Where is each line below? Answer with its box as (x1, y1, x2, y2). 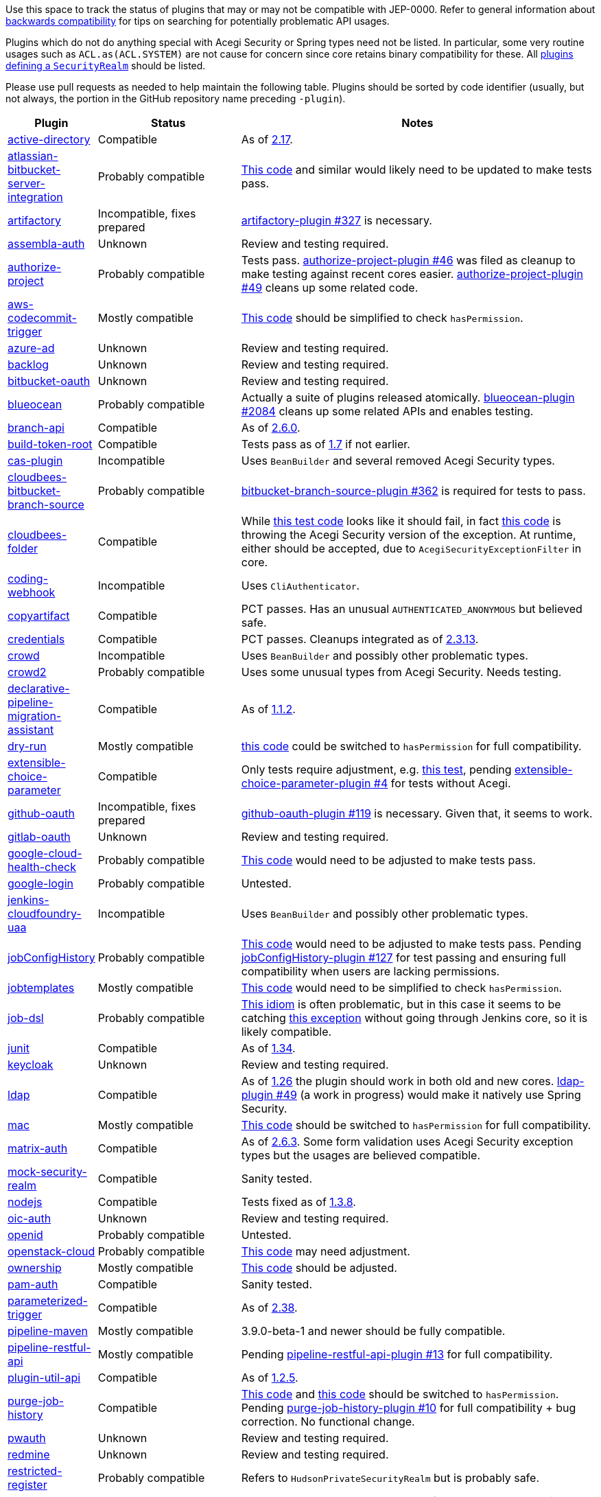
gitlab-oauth (8, 830, 71, 844)
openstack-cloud (8, 1244, 95, 1258)
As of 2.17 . (241, 132, 293, 146)
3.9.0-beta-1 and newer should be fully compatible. (241, 1324, 506, 1338)
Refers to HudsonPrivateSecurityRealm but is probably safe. (241, 1471, 540, 1485)
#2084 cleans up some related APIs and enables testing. (241, 404, 534, 418)
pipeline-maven (8, 1324, 88, 1338)
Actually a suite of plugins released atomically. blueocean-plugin (241, 391, 575, 404)
